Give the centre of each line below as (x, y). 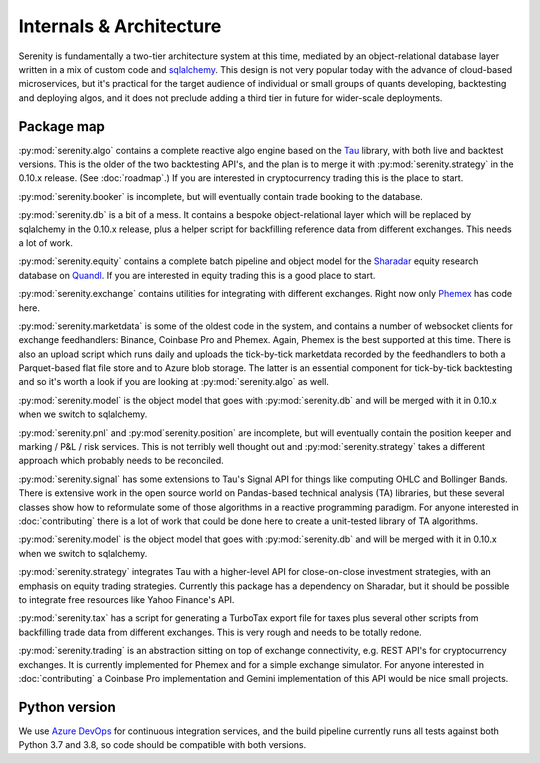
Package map (61, 126)
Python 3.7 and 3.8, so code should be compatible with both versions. (162, 745)
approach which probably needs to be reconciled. (121, 461)
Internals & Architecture (120, 26)
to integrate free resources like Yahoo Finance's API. (126, 599)
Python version (67, 706)
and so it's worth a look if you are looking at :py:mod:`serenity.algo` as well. (174, 382)
